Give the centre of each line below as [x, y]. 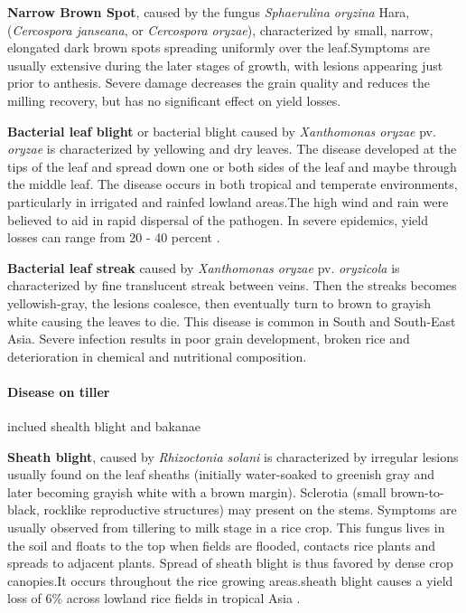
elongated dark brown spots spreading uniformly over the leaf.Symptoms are [219, 47]
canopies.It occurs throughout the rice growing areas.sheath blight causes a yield [230, 580]
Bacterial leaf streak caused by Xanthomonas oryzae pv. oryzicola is [204, 267]
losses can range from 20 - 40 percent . [114, 237]
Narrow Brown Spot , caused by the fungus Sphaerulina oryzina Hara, [209, 12]
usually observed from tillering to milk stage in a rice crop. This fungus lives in [226, 528]
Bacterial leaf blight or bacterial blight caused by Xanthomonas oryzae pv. [222, 131]
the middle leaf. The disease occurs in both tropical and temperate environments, [233, 184]
